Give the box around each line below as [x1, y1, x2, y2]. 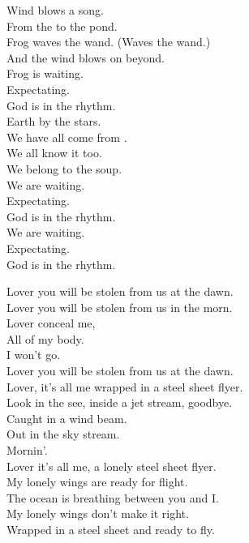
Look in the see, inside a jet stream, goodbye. [6, 394, 233, 411]
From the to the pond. [6, 17, 118, 34]
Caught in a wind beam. [6, 409, 127, 426]
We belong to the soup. [6, 160, 122, 177]
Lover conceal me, [6, 314, 96, 331]
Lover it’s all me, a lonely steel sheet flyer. [6, 457, 217, 474]
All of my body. [6, 330, 84, 347]
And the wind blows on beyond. [6, 49, 165, 66]
